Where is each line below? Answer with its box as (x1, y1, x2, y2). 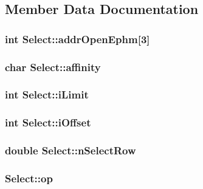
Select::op (5, 170, 53, 185)
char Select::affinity (5, 59, 101, 74)
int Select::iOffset (5, 115, 91, 130)
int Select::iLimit (5, 87, 89, 102)
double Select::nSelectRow (5, 143, 136, 158)
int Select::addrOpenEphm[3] (5, 31, 150, 46)
